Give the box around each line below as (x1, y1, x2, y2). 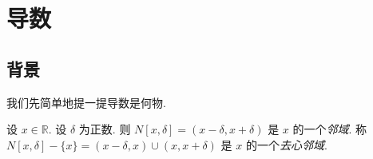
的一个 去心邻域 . (245, 136, 327, 153)
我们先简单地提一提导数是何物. (6, 93, 166, 110)
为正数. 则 (78, 121, 131, 137)
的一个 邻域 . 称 (292, 121, 367, 137)
